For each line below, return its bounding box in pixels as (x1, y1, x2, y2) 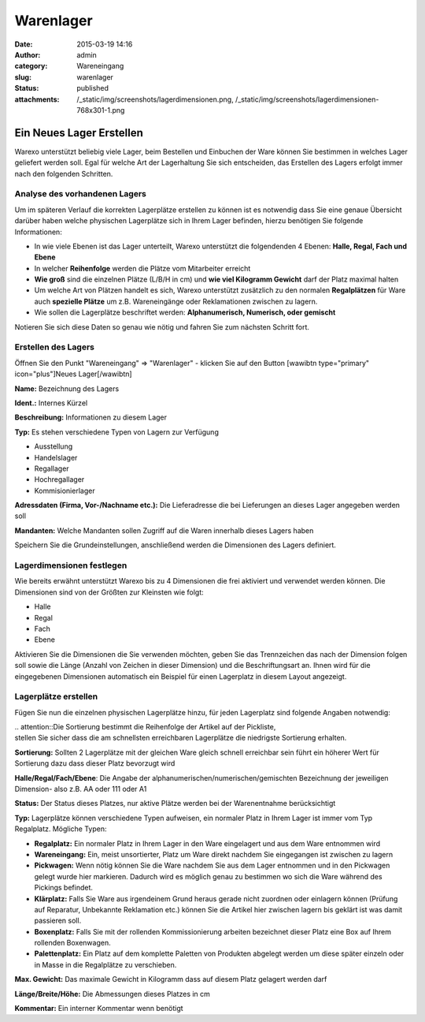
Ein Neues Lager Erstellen (14, 126, 143, 140)
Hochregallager (34, 475, 85, 484)
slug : (14, 72, 31, 82)
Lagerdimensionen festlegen (14, 560, 128, 571)
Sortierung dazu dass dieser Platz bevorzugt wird (14, 759, 176, 768)
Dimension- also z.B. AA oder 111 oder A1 (14, 784, 147, 793)
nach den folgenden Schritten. (14, 169, 113, 178)
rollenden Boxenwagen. (34, 938, 111, 948)
